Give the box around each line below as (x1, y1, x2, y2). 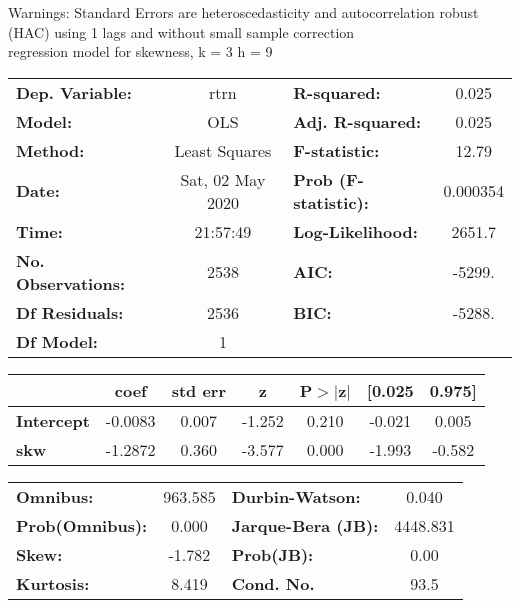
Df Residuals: (16, 300, 124, 324)
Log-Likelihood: (293, 219, 418, 243)
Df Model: (16, 329, 98, 353)
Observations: (16, 271, 126, 295)
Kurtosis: (16, 571, 90, 595)
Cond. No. (231, 571, 315, 595)
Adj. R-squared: (293, 109, 422, 133)
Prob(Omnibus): (16, 513, 148, 537)
